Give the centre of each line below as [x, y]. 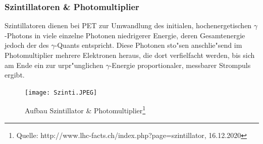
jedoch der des [27, 45]
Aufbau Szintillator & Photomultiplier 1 [85, 110]
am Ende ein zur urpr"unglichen [54, 65]
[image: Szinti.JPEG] [61, 92]
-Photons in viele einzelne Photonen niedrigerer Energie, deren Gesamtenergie [125, 35]
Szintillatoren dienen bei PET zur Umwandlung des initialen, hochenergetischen [128, 25]
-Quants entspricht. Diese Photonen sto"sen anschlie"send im [148, 45]
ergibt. [15, 75]
